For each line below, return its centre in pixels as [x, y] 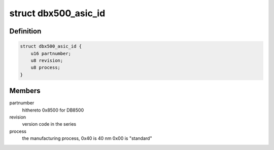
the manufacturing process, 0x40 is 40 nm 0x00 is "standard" [87, 138]
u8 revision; [47, 60]
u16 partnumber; [51, 53]
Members [25, 91]
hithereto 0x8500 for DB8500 [53, 110]
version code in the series [49, 124]
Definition [25, 31]
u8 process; [46, 68]
